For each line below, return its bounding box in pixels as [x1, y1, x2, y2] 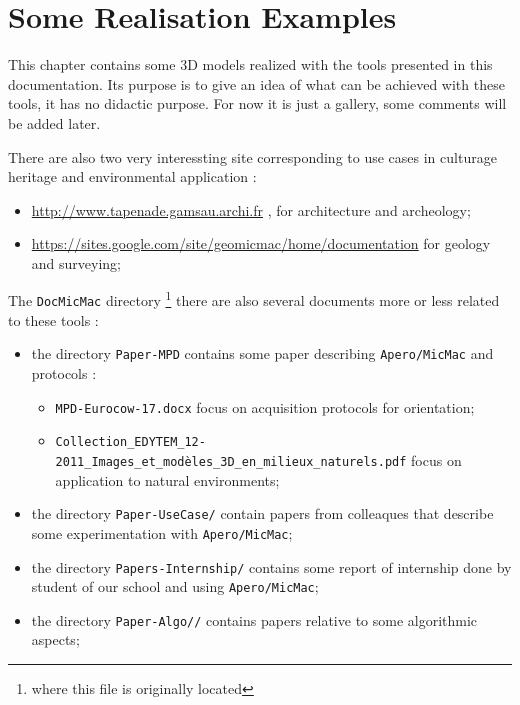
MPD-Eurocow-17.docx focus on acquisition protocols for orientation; [55, 396, 475, 417]
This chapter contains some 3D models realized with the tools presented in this [8, 54, 493, 75]
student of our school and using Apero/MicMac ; [31, 576, 319, 597]
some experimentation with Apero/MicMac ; [31, 522, 293, 543]
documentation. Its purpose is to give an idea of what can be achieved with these [8, 73, 505, 94]
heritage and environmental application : [8, 166, 257, 187]
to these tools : [8, 309, 99, 330]
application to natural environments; [55, 469, 280, 490]
